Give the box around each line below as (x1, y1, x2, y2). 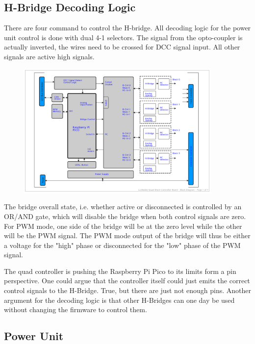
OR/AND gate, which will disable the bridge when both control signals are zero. (4, 211, 246, 221)
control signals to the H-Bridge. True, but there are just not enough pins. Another (4, 285, 251, 295)
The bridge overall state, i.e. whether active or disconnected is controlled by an (4, 201, 242, 212)
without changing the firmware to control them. (4, 304, 147, 315)
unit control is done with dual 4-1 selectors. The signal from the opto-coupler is (4, 32, 243, 42)
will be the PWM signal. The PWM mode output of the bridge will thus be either (4, 230, 251, 241)
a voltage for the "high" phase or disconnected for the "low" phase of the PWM (4, 240, 241, 250)
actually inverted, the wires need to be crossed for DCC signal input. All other (4, 42, 240, 52)
